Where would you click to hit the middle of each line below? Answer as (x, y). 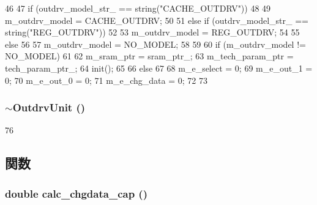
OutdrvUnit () (49, 107)
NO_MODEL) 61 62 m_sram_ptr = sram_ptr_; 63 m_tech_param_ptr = (149, 56)
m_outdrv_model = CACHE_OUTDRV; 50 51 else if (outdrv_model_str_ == (157, 20)
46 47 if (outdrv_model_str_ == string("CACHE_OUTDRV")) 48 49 (138, 8)
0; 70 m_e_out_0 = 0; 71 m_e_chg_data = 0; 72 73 (106, 80)
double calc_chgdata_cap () (76, 193)
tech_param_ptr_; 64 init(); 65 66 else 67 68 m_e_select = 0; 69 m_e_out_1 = (159, 68)
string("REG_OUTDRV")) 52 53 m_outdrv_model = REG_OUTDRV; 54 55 (152, 32)
